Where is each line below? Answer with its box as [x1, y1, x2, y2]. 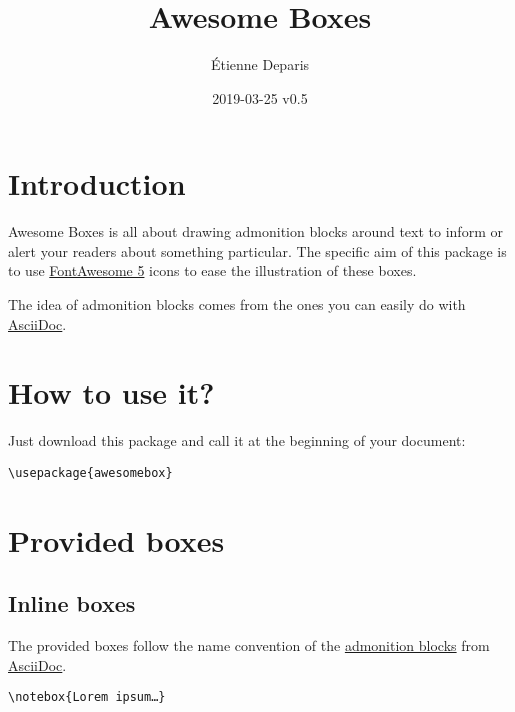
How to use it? [8, 372, 215, 413]
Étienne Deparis [210, 54, 310, 75]
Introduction [8, 163, 186, 204]
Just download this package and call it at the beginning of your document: [8, 430, 466, 451]
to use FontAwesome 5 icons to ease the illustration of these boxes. [8, 260, 417, 281]
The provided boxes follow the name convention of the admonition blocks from [8, 635, 490, 656]
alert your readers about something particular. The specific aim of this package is [8, 240, 507, 261]
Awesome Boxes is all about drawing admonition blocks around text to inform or [8, 221, 503, 242]
